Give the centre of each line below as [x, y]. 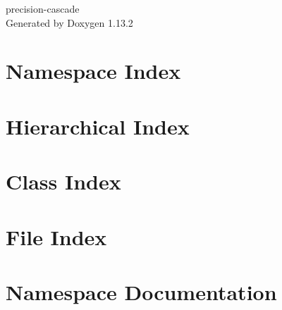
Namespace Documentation [141, 291]
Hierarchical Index [98, 126]
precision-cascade [43, 8]
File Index [56, 236]
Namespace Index [93, 71]
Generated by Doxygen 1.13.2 [69, 22]
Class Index [63, 181]
